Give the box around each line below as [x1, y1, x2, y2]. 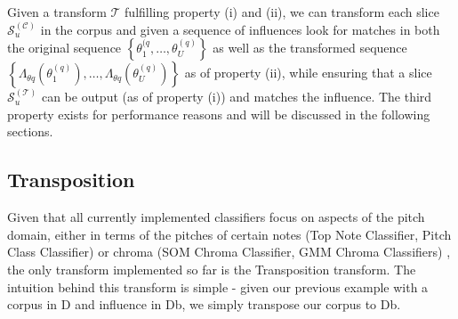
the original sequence [7, 38, 122, 57]
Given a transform [7, 3, 107, 20]
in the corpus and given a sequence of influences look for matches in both [40, 20, 440, 38]
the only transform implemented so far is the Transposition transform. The [7, 259, 416, 278]
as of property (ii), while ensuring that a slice [184, 63, 432, 82]
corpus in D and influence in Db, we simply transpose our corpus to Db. [7, 295, 401, 314]
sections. [7, 122, 53, 141]
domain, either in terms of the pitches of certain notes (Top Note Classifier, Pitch [7, 225, 452, 243]
